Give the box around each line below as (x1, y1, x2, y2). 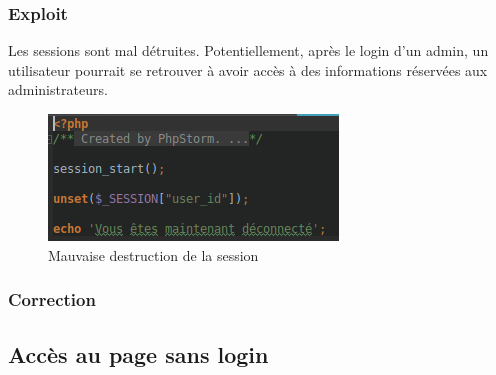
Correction (8, 287, 96, 312)
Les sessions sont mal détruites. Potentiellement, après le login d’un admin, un (8, 40, 489, 61)
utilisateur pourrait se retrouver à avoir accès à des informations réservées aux (8, 59, 488, 80)
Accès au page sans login (8, 339, 269, 370)
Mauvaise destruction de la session (48, 244, 259, 265)
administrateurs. (8, 79, 108, 100)
